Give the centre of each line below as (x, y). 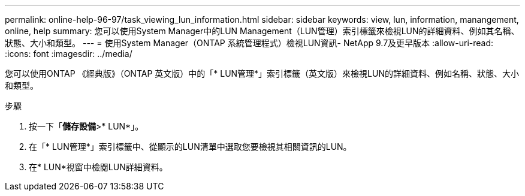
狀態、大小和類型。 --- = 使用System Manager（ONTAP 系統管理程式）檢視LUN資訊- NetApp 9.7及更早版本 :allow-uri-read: (249, 43)
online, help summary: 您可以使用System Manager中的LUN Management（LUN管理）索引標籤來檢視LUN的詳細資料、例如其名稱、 (262, 31)
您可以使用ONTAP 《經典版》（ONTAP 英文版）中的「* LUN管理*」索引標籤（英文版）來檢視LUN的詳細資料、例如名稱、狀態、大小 (262, 73)
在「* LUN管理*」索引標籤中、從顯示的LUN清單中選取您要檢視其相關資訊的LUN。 (190, 147)
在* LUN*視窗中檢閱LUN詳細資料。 (98, 167)
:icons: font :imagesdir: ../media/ (69, 54)
